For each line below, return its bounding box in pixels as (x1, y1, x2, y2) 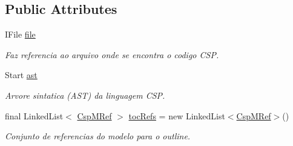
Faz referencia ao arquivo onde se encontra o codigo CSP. (5, 48, 219, 61)
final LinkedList (5, 109, 64, 122)
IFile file (5, 28, 36, 41)
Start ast (5, 68, 38, 81)
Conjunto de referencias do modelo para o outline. (5, 130, 191, 142)
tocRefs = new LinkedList (128, 109, 225, 122)
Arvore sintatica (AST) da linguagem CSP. (5, 88, 165, 101)
